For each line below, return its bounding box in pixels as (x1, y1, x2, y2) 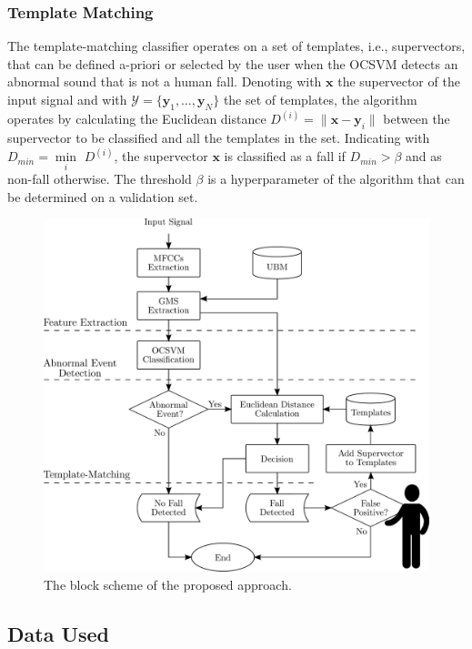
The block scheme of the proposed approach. (44, 574, 292, 593)
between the (383, 109, 450, 128)
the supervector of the (337, 72, 460, 91)
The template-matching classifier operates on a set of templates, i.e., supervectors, (7, 36, 466, 56)
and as (406, 147, 442, 166)
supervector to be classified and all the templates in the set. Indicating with (7, 128, 430, 147)
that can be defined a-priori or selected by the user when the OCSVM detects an (7, 54, 458, 73)
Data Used (7, 619, 110, 647)
